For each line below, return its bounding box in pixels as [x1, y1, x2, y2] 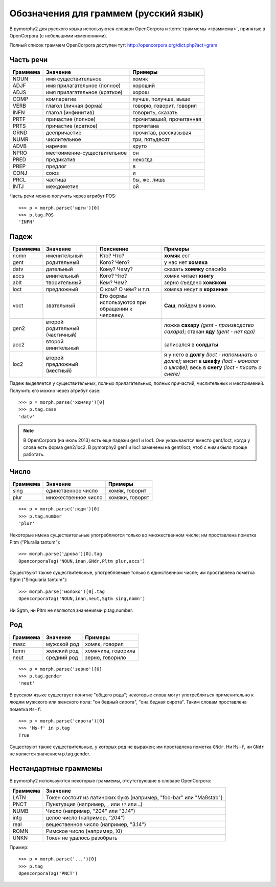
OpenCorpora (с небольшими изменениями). [9, 32, 107, 38]
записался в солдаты [164, 341, 219, 348]
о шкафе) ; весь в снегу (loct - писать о [164, 364, 262, 371]
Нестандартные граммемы [9, 764, 102, 773]
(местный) [45, 367, 72, 374]
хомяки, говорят [108, 494, 149, 501]
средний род [45, 654, 79, 661]
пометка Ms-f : [9, 706, 42, 712]
